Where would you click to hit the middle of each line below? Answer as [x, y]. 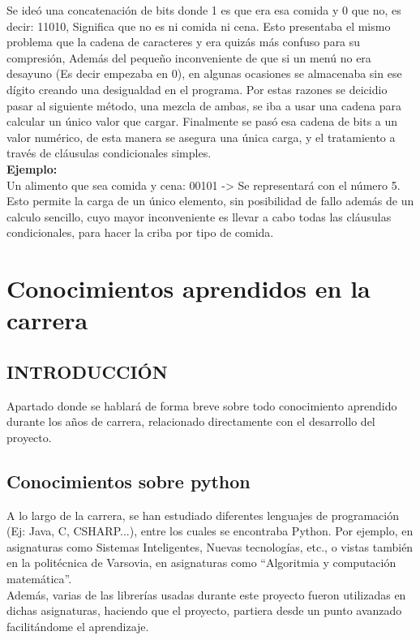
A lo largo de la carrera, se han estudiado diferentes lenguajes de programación [203, 515]
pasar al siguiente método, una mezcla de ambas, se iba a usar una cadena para [204, 105]
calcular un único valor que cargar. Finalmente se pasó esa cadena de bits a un [202, 121]
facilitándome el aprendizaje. [78, 626]
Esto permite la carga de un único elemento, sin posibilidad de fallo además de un [210, 201]
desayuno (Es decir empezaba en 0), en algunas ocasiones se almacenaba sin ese [204, 73]
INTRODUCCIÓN [87, 371]
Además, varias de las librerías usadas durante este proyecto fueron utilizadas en [206, 594]
